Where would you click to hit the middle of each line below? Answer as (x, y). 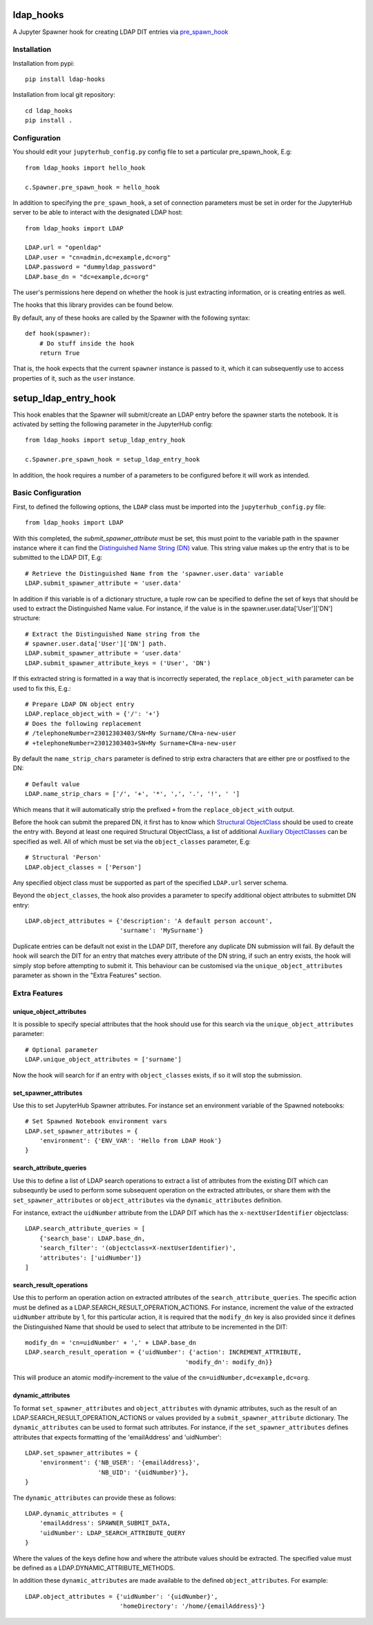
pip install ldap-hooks (65, 79)
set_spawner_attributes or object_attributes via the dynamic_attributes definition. (147, 1200)
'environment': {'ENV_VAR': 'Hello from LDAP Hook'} (131, 1141)
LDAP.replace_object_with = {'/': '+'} (93, 714)
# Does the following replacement (83, 724)
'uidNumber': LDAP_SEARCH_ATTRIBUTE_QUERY (112, 1533)
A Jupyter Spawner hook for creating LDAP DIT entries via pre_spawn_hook (121, 32)
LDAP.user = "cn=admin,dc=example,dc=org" (98, 257)
